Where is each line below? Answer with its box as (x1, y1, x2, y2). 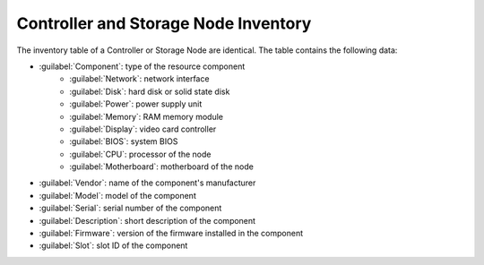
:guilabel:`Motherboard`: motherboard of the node (69, 161, 255, 172)
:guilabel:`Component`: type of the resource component (39, 61, 246, 72)
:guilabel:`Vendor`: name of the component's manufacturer (39, 177, 256, 188)
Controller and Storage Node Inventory (16, 13, 312, 33)
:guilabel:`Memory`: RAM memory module (69, 111, 224, 122)
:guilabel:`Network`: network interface (69, 73, 210, 84)
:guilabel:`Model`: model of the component (39, 190, 196, 201)
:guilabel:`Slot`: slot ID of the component (39, 240, 188, 251)
